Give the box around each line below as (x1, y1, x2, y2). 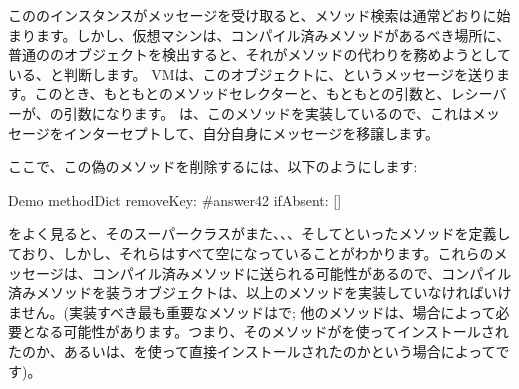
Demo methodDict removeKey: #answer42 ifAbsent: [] (8, 189, 342, 210)
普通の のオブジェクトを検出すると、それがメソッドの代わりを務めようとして (8, 44, 512, 65)
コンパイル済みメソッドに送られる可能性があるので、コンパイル (91, 262, 512, 283)
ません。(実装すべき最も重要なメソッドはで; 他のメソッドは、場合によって (8, 301, 496, 322)
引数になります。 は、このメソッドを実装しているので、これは (63, 102, 472, 123)
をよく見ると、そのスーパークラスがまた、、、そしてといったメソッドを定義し (8, 223, 511, 244)
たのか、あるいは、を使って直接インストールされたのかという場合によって (8, 340, 496, 361)
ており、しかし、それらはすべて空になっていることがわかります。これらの (8, 242, 494, 263)
